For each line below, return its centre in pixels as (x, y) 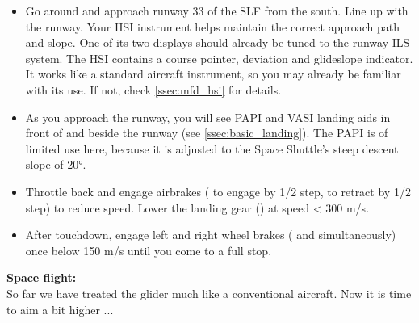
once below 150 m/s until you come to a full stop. (149, 250)
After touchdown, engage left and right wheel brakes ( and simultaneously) (211, 235)
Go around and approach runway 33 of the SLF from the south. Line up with (217, 10)
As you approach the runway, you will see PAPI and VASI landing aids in (208, 117)
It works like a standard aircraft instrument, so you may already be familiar (213, 74)
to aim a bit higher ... (60, 309)
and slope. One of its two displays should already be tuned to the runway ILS (218, 42)
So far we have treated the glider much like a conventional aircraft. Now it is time (209, 293)
